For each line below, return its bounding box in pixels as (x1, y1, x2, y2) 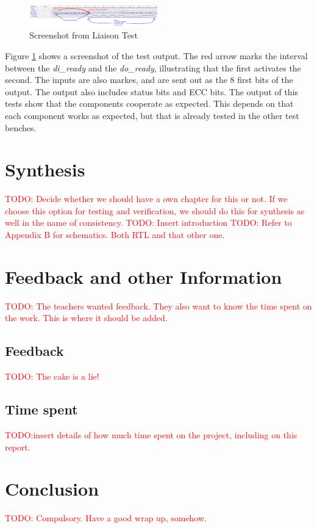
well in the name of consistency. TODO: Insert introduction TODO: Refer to (5, 216, 292, 229)
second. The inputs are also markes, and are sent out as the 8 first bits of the (5, 73, 293, 86)
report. (5, 440, 30, 453)
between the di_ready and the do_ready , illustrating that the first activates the (5, 61, 301, 74)
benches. (5, 121, 37, 134)
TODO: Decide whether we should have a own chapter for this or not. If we (5, 192, 288, 205)
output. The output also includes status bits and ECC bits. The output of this (5, 85, 299, 98)
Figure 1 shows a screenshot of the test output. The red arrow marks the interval (5, 49, 308, 62)
